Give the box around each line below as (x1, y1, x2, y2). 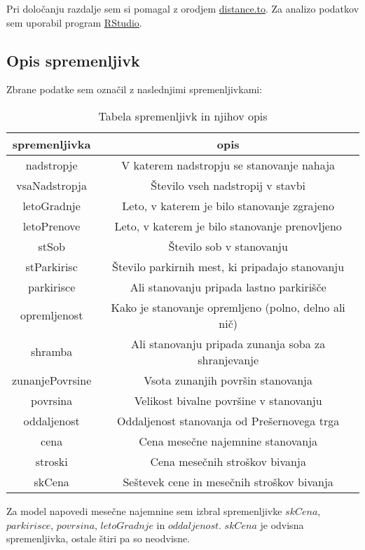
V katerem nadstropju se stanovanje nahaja (121, 156, 336, 173)
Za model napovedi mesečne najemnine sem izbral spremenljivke (6, 503, 282, 518)
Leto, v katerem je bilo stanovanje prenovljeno (114, 217, 342, 234)
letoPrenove (22, 217, 81, 234)
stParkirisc (25, 258, 78, 275)
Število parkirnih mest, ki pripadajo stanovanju (112, 258, 345, 275)
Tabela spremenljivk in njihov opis (98, 107, 268, 124)
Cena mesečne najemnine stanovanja (139, 432, 318, 449)
